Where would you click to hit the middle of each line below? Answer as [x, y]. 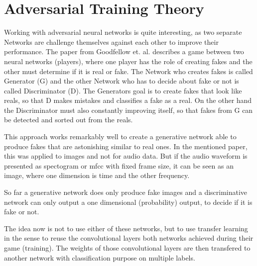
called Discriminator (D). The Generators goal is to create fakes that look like [123, 90]
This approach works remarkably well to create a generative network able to [120, 136]
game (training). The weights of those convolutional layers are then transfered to [127, 248]
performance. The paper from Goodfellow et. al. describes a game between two [124, 51]
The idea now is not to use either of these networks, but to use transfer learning [126, 228]
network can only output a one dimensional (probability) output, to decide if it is [128, 202]
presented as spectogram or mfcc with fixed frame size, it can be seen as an [119, 165]
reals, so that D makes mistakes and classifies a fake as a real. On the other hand [128, 100]
